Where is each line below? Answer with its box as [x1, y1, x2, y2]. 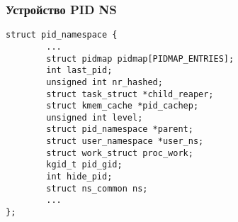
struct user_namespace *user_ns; [46, 136, 204, 147]
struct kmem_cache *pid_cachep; [46, 101, 199, 111]
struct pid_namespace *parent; [46, 124, 193, 135]
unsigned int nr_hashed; [46, 77, 163, 87]
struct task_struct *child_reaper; [46, 89, 214, 99]
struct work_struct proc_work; [46, 148, 193, 158]
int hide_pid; [46, 172, 113, 182]
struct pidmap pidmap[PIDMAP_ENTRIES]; [46, 53, 234, 64]
